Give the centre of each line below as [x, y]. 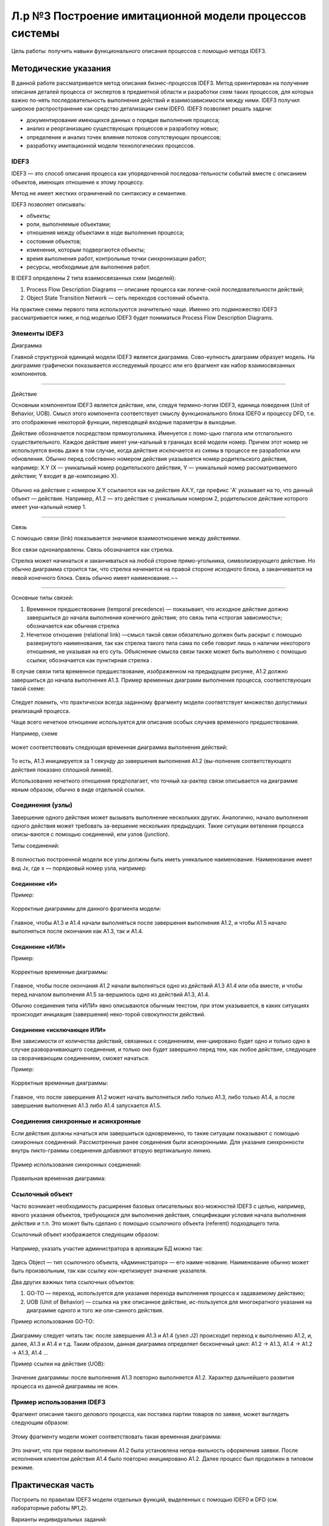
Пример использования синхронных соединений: [76, 1164]
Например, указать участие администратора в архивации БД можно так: [107, 1248]
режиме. [23, 1467]
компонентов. [30, 374]
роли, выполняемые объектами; [69, 224]
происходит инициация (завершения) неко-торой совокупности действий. [108, 1014]
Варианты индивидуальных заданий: [59, 1519]
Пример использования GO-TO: [53, 1322]
